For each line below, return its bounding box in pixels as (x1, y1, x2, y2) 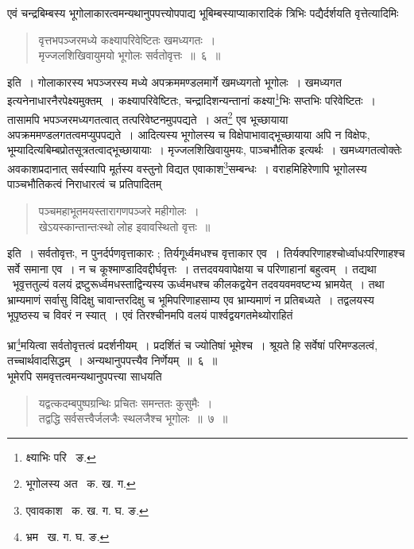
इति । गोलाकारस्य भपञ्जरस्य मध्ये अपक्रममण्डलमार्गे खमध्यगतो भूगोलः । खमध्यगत (7, 73, 342, 90)
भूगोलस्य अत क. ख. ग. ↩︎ (25, 475, 136, 492)
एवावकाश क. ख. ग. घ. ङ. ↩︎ (25, 501, 149, 518)
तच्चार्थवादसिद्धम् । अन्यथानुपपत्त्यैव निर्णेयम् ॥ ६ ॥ (7, 352, 218, 369)
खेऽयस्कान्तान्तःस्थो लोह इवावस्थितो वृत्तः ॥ (38, 218, 211, 234)
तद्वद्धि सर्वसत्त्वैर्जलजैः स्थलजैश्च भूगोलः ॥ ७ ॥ (38, 410, 228, 427)
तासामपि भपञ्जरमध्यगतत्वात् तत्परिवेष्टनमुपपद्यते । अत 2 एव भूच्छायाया (7, 108, 288, 127)
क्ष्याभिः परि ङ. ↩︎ (25, 448, 96, 465)
